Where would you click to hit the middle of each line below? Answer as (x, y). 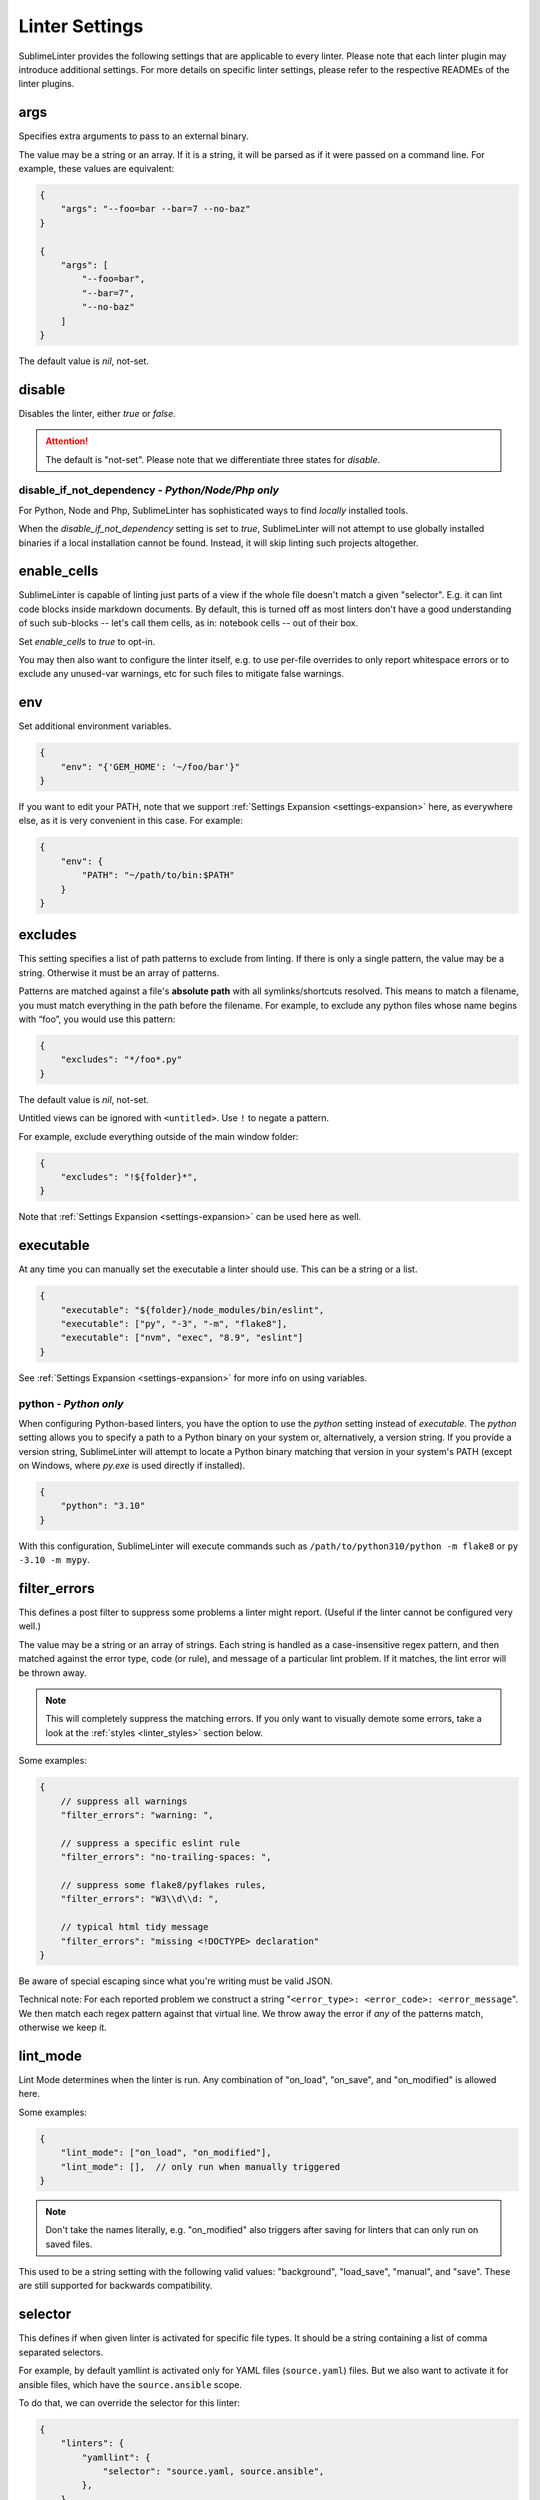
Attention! (67, 441)
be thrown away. (52, 1672)
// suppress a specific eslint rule (150, 1843)
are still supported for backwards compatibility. (115, 2286)
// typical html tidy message (134, 1927)
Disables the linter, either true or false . (97, 413)
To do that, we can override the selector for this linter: (129, 2402)
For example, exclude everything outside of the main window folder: (158, 1136)
